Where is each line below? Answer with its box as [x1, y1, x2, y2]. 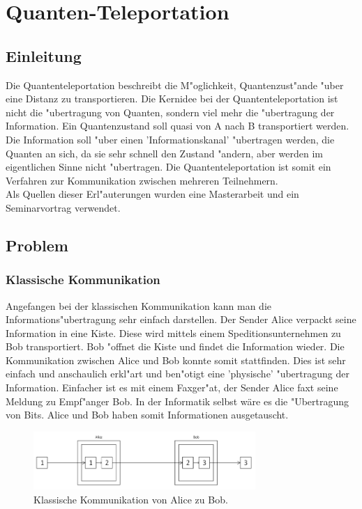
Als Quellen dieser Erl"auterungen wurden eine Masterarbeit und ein [6, 187, 299, 201]
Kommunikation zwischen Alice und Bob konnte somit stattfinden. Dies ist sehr [6, 352, 346, 367]
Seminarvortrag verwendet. [6, 200, 121, 214]
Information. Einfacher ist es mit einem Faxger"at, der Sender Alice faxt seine [6, 380, 338, 395]
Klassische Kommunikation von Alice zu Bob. [33, 492, 228, 506]
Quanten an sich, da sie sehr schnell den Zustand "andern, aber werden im [6, 146, 323, 160]
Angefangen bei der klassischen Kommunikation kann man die [6, 298, 272, 313]
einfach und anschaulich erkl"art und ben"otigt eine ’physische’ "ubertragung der [6, 366, 349, 381]
